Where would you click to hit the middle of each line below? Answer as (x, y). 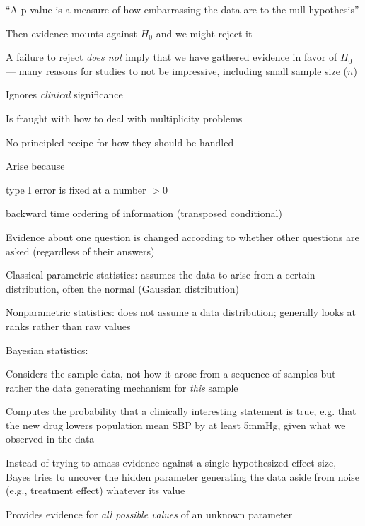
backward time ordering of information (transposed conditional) (144, 213)
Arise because (35, 166)
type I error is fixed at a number (76, 189)
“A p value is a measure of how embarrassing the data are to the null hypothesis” (182, 9)
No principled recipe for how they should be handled (120, 142)
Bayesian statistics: (47, 350)
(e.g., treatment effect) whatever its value (95, 490)
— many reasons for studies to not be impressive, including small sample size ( (176, 70)
